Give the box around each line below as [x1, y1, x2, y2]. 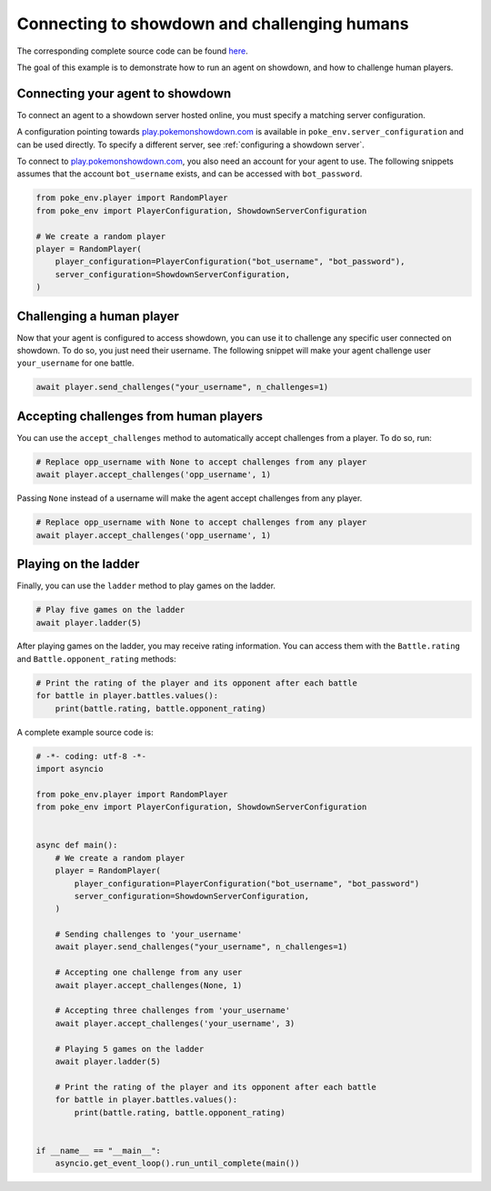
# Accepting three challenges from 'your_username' [55, 1006, 291, 1016]
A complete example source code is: [16, 726, 154, 737]
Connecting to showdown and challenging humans [16, 14, 409, 34]
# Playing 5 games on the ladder [55, 1044, 205, 1054]
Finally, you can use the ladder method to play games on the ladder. [16, 580, 276, 591]
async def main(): [35, 840, 118, 850]
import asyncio [35, 764, 104, 774]
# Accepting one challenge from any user [55, 967, 243, 977]
